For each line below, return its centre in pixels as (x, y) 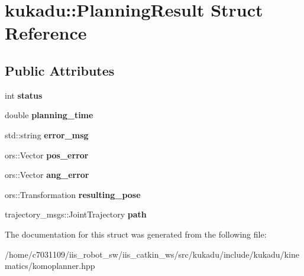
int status (24, 95)
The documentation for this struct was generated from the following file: (136, 234)
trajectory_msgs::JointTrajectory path (76, 214)
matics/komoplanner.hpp (50, 266)
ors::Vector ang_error (47, 175)
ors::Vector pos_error (47, 155)
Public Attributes (60, 70)
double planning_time (49, 115)
